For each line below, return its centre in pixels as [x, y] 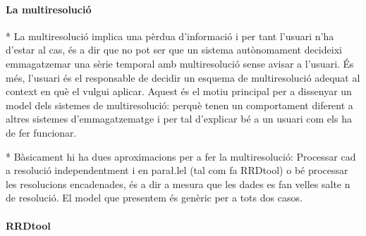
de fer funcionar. [41, 132]
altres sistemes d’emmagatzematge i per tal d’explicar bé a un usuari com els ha [179, 119]
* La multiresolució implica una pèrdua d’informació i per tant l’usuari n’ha [170, 36]
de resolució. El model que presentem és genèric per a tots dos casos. [154, 198]
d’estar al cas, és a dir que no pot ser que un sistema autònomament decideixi [174, 50]
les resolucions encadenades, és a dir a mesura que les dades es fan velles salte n [178, 184]
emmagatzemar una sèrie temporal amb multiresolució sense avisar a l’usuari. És [180, 63]
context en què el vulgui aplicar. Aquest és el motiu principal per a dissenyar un [179, 91]
